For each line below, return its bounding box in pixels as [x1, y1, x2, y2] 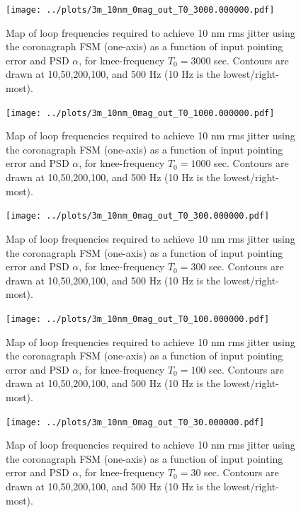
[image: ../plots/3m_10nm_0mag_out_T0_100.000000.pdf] [6, 313, 270, 324]
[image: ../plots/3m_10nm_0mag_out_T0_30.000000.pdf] [6, 417, 265, 427]
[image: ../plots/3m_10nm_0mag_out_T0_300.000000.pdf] [6, 211, 270, 221]
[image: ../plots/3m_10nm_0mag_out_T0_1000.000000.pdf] [6, 108, 275, 118]
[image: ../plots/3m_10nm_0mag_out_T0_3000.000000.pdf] [6, 5, 275, 15]
